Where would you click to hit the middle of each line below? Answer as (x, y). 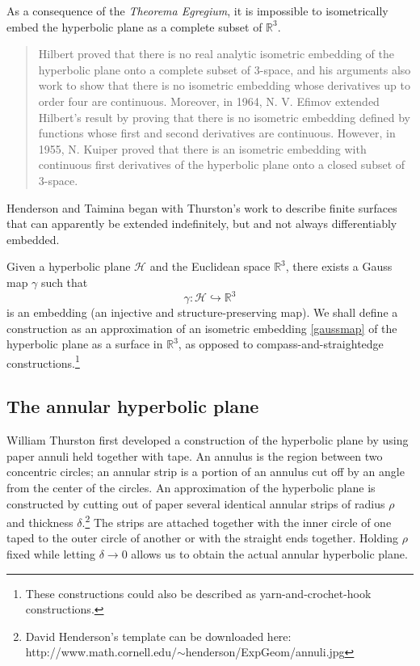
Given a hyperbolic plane (69, 266)
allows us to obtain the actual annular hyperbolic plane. (269, 554)
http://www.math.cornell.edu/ (101, 652)
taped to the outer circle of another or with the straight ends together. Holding (202, 538)
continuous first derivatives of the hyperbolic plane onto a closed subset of (222, 164)
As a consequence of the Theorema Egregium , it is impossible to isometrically (197, 11)
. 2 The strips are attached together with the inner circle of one (237, 521)
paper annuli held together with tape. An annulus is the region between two (195, 455)
